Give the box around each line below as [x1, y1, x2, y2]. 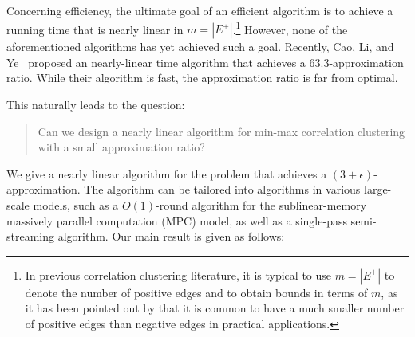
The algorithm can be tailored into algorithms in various [84, 181, 361, 198]
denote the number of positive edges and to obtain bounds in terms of [25, 284, 368, 300]
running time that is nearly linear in [6, 21, 184, 37]
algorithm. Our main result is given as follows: [57, 228, 285, 245]
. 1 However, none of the [232, 18, 348, 37]
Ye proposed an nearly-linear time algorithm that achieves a [6, 53, 306, 70]
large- [363, 181, 392, 198]
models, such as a [33, 197, 119, 213]
